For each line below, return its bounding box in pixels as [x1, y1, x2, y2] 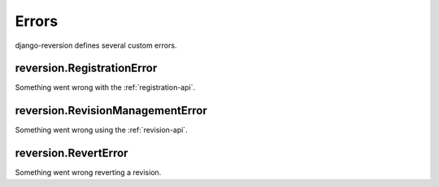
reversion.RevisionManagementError [15, 104, 207, 117]
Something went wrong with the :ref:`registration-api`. [15, 83, 195, 92]
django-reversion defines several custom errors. [15, 40, 177, 50]
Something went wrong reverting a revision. [15, 168, 162, 177]
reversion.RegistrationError [15, 62, 158, 75]
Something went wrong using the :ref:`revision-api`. [15, 125, 188, 135]
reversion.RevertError [15, 147, 128, 160]
